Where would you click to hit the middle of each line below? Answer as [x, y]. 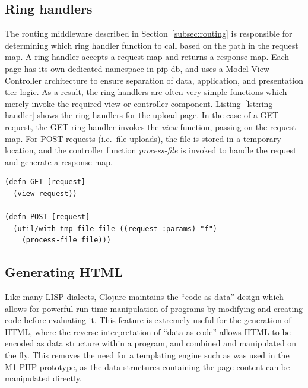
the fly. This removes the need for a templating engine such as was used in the [147, 355]
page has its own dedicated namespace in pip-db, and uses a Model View [137, 68]
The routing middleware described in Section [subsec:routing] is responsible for [149, 34]
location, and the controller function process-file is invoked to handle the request [151, 150]
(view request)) [45, 193]
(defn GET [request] [45, 182]
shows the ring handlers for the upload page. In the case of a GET [158, 115]
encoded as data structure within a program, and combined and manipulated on [151, 343]
